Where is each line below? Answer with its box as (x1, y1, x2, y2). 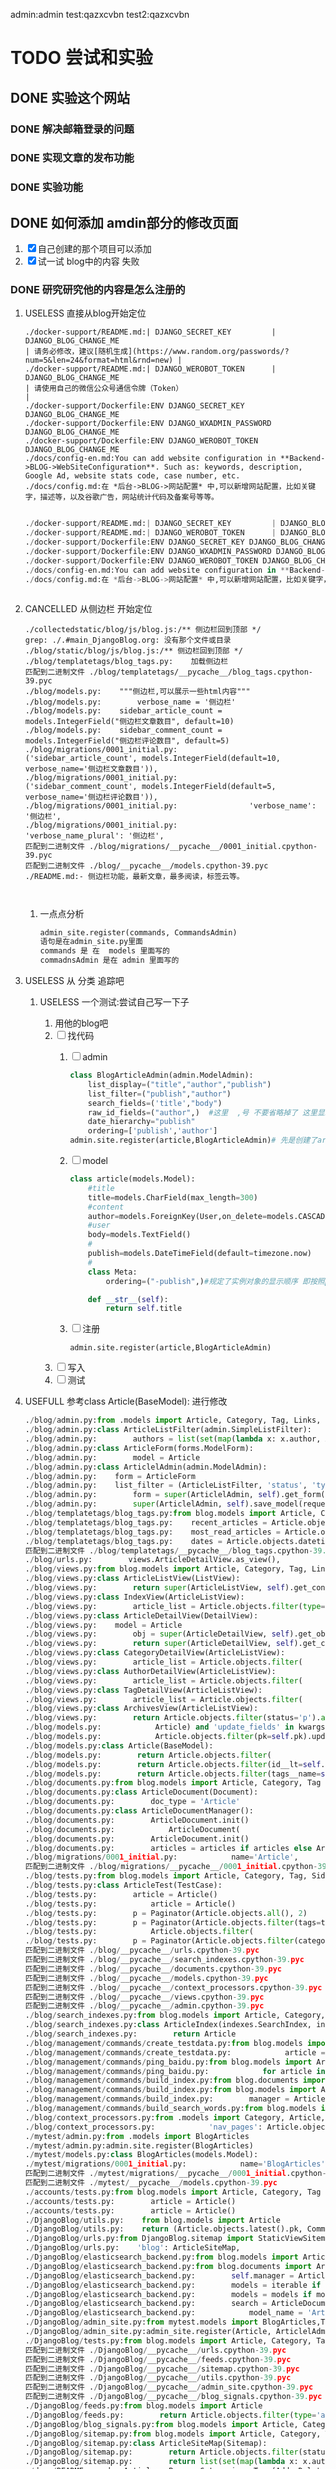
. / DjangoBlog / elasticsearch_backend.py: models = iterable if (24, 2280, 322, 2290)
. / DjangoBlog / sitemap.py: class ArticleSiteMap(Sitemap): (24, 2438, 268, 2448)
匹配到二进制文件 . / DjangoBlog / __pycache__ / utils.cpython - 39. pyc (24, 2373, 292, 2383)
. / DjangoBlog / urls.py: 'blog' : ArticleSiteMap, (24, 2243, 241, 2253)
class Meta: (87, 1267, 138, 1277)
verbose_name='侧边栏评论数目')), (24, 792, 158, 802)
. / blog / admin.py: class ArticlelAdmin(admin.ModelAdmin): (24, 1462, 268, 1472)
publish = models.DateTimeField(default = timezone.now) (87, 1249, 312, 1259)
